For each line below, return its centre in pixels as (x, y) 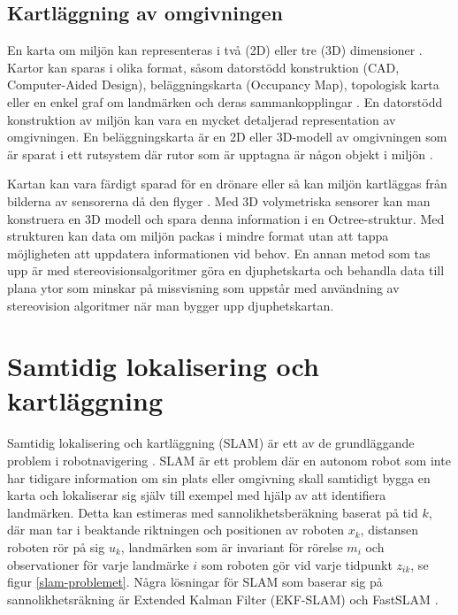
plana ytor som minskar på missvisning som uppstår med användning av (203, 287)
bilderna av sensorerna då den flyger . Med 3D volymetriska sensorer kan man (219, 200)
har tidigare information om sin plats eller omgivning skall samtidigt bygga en (219, 477)
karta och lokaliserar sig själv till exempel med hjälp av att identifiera (197, 495)
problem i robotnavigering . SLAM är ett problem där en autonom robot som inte (229, 461)
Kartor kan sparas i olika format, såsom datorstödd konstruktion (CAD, (203, 67)
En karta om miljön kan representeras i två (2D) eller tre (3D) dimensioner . (215, 50)
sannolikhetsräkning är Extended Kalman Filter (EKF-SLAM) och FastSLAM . (223, 599)
